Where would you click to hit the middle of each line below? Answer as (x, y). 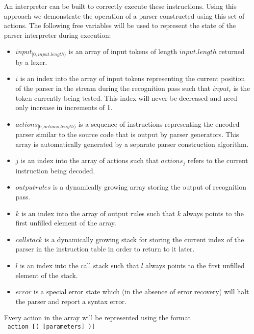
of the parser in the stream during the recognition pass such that (113, 88)
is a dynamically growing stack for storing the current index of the (144, 239)
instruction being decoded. (55, 170)
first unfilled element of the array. (66, 223)
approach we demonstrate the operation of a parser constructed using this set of (124, 15)
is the (241, 88)
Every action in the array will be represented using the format (97, 318)
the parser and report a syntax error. (71, 301)
